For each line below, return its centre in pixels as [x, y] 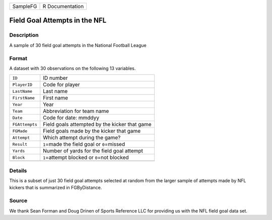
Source [18, 201]
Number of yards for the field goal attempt [93, 151]
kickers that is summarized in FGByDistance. [56, 188]
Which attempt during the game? [82, 138]
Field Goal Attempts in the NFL [58, 20]
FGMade [20, 131]
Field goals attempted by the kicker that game [97, 125]
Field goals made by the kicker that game [92, 131]
